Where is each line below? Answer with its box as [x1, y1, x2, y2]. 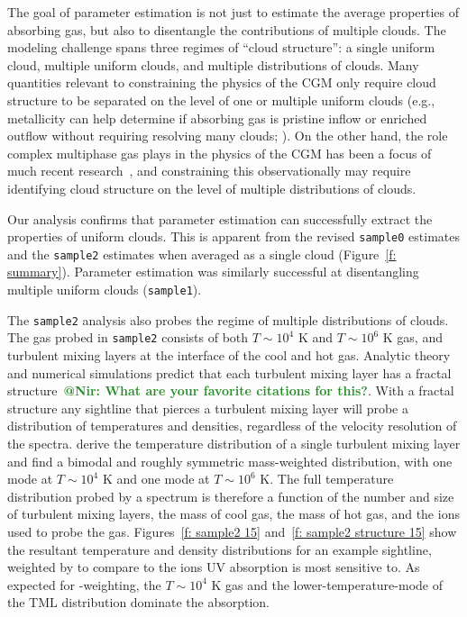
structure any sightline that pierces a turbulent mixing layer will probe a [7, 398, 408, 417]
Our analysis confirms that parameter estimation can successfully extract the [7, 209, 433, 228]
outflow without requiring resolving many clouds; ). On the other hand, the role [7, 126, 448, 145]
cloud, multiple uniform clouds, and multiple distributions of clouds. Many [7, 55, 419, 74]
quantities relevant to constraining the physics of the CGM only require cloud [7, 73, 436, 92]
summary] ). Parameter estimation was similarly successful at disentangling [7, 262, 419, 281]
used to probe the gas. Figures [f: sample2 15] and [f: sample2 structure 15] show [7, 522, 457, 540]
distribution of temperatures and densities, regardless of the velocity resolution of [7, 416, 457, 435]
